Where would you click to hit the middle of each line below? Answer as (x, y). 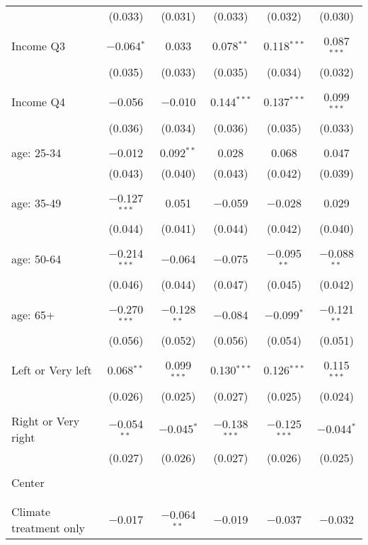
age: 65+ (33, 314)
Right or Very (46, 420)
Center (28, 482)
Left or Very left (52, 370)
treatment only (48, 527)
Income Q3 (38, 46)
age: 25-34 (36, 152)
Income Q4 (38, 102)
